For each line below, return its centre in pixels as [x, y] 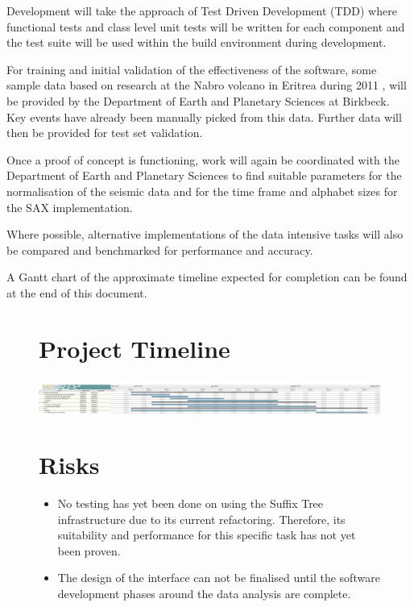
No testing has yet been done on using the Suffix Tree [190, 503]
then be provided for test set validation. [105, 133]
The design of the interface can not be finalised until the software [219, 578]
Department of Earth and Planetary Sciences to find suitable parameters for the [204, 175]
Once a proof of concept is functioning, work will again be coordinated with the [203, 159]
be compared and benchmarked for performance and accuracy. [160, 249]
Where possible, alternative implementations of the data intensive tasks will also [205, 234]
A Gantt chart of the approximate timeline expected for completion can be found [207, 277]
